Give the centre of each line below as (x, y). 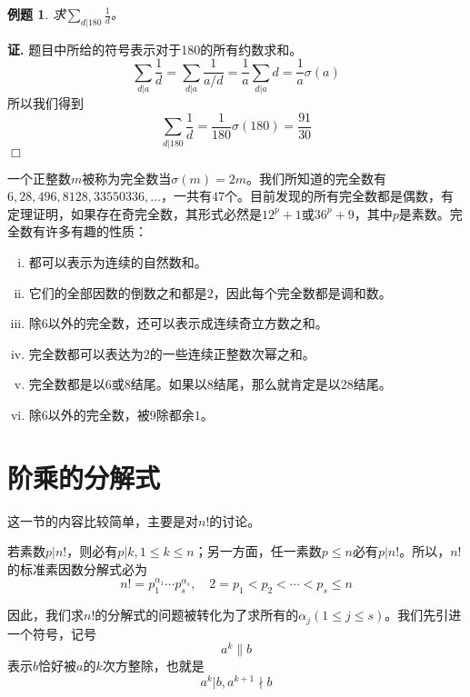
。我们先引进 (423, 615)
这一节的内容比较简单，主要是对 (103, 520)
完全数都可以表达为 (86, 353)
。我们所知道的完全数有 (317, 178)
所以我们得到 (45, 103)
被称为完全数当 (127, 178)
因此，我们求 (45, 615)
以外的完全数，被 (99, 414)
